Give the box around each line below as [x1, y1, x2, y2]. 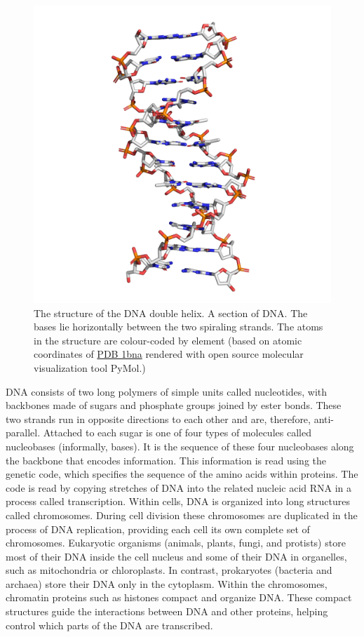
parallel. [6, 425, 41, 440]
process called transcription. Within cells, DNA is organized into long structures [6, 494, 350, 509]
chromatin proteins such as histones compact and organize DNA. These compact [6, 590, 352, 605]
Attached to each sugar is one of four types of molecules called [43, 425, 311, 440]
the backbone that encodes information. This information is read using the [6, 452, 327, 467]
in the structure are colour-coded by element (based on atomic [34, 333, 302, 347]
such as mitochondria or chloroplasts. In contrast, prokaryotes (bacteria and [6, 563, 332, 577]
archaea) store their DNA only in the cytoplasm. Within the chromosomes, [6, 576, 328, 591]
